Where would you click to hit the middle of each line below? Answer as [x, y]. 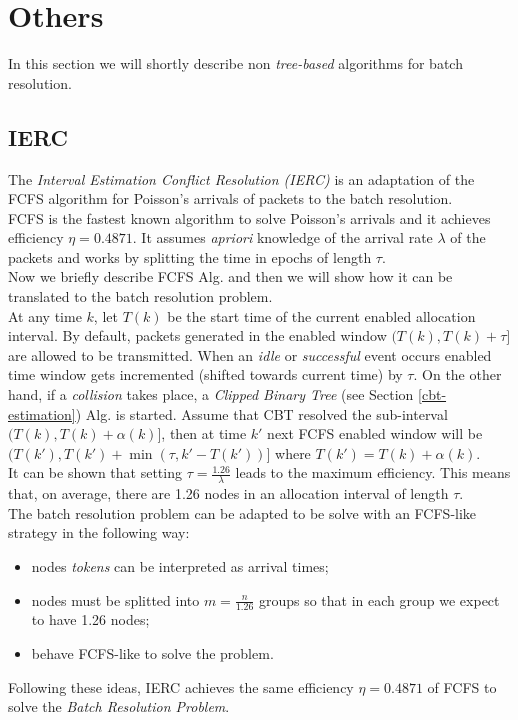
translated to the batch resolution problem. [140, 296]
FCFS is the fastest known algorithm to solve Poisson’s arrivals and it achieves [249, 217]
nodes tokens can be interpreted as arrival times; [180, 566]
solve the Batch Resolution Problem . [119, 706]
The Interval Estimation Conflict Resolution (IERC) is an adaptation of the [241, 178]
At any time [45, 315]
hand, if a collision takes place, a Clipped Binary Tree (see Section [211, 394]
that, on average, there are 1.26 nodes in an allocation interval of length [228, 493]
